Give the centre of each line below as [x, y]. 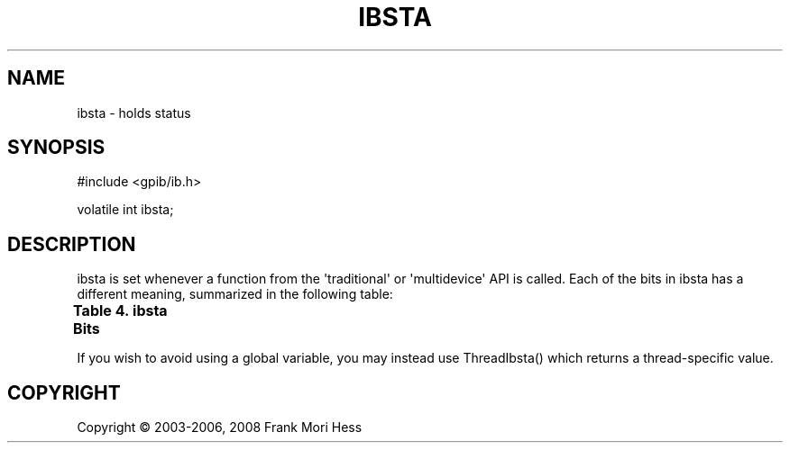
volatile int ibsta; [125, 210]
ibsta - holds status [134, 112]
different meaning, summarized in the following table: [235, 294]
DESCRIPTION [72, 244]
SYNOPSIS [56, 148]
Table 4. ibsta [120, 311]
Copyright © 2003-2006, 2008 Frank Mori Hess [220, 427]
